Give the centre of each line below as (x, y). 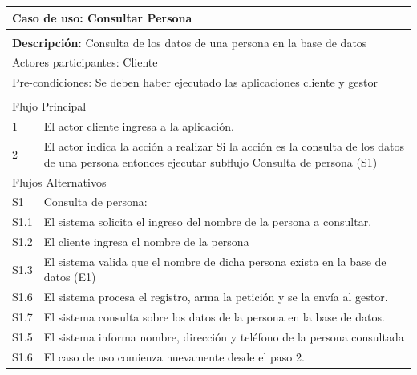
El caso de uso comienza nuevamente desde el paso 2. (174, 356)
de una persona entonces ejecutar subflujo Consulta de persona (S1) (211, 161)
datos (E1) (70, 277)
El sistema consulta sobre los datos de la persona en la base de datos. (214, 317)
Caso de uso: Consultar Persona (102, 17)
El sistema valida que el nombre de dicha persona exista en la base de (215, 261)
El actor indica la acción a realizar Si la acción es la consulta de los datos (224, 146)
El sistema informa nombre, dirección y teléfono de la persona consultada (224, 337)
